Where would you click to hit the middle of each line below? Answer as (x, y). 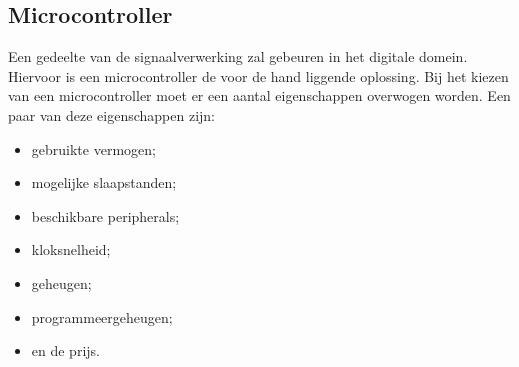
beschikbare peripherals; (105, 215)
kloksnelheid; (71, 249)
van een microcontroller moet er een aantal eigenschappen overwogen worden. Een (259, 95)
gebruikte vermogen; (93, 148)
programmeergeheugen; (102, 316)
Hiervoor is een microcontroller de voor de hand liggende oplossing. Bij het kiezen (258, 75)
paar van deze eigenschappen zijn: (112, 114)
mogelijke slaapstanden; (104, 182)
